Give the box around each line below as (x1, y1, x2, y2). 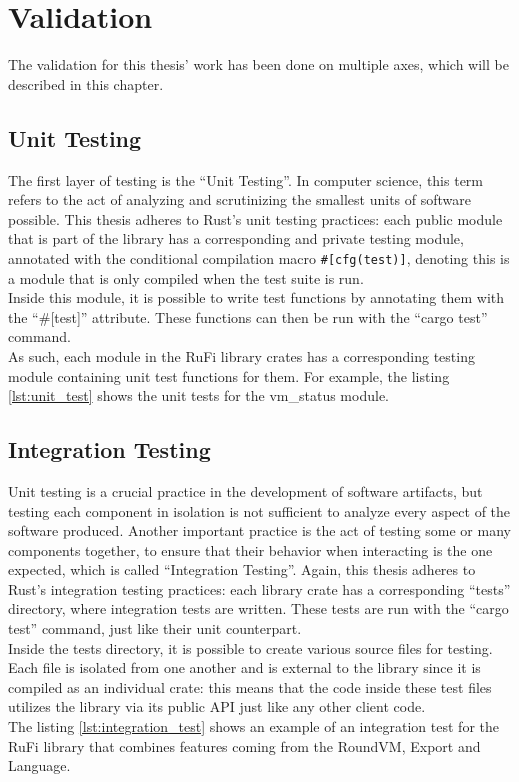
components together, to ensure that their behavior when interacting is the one (8, 539, 493, 560)
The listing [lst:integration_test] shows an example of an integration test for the (8, 716, 499, 737)
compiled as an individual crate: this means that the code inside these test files (8, 676, 492, 697)
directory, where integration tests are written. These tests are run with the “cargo (8, 598, 509, 619)
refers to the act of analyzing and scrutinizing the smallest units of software (8, 189, 471, 210)
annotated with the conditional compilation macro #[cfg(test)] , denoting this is (8, 247, 510, 268)
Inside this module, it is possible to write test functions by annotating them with (8, 287, 505, 308)
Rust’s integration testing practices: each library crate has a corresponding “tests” (8, 578, 511, 599)
